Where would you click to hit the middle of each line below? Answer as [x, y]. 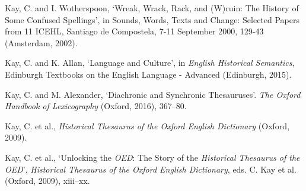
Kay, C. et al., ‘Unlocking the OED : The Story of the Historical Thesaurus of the [152, 157]
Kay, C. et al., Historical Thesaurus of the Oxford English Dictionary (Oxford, [147, 125]
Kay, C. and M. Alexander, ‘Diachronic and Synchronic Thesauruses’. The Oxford [153, 94]
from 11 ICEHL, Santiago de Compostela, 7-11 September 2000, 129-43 [134, 31]
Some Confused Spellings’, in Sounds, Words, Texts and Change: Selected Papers [152, 19]
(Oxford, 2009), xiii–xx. [47, 181]
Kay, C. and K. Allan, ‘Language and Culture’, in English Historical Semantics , [150, 63]
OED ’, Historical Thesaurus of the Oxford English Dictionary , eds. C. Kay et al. [151, 169]
